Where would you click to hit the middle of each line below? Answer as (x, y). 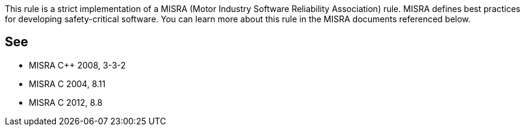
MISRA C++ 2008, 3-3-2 (77, 65)
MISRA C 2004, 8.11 (67, 84)
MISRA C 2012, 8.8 (66, 102)
